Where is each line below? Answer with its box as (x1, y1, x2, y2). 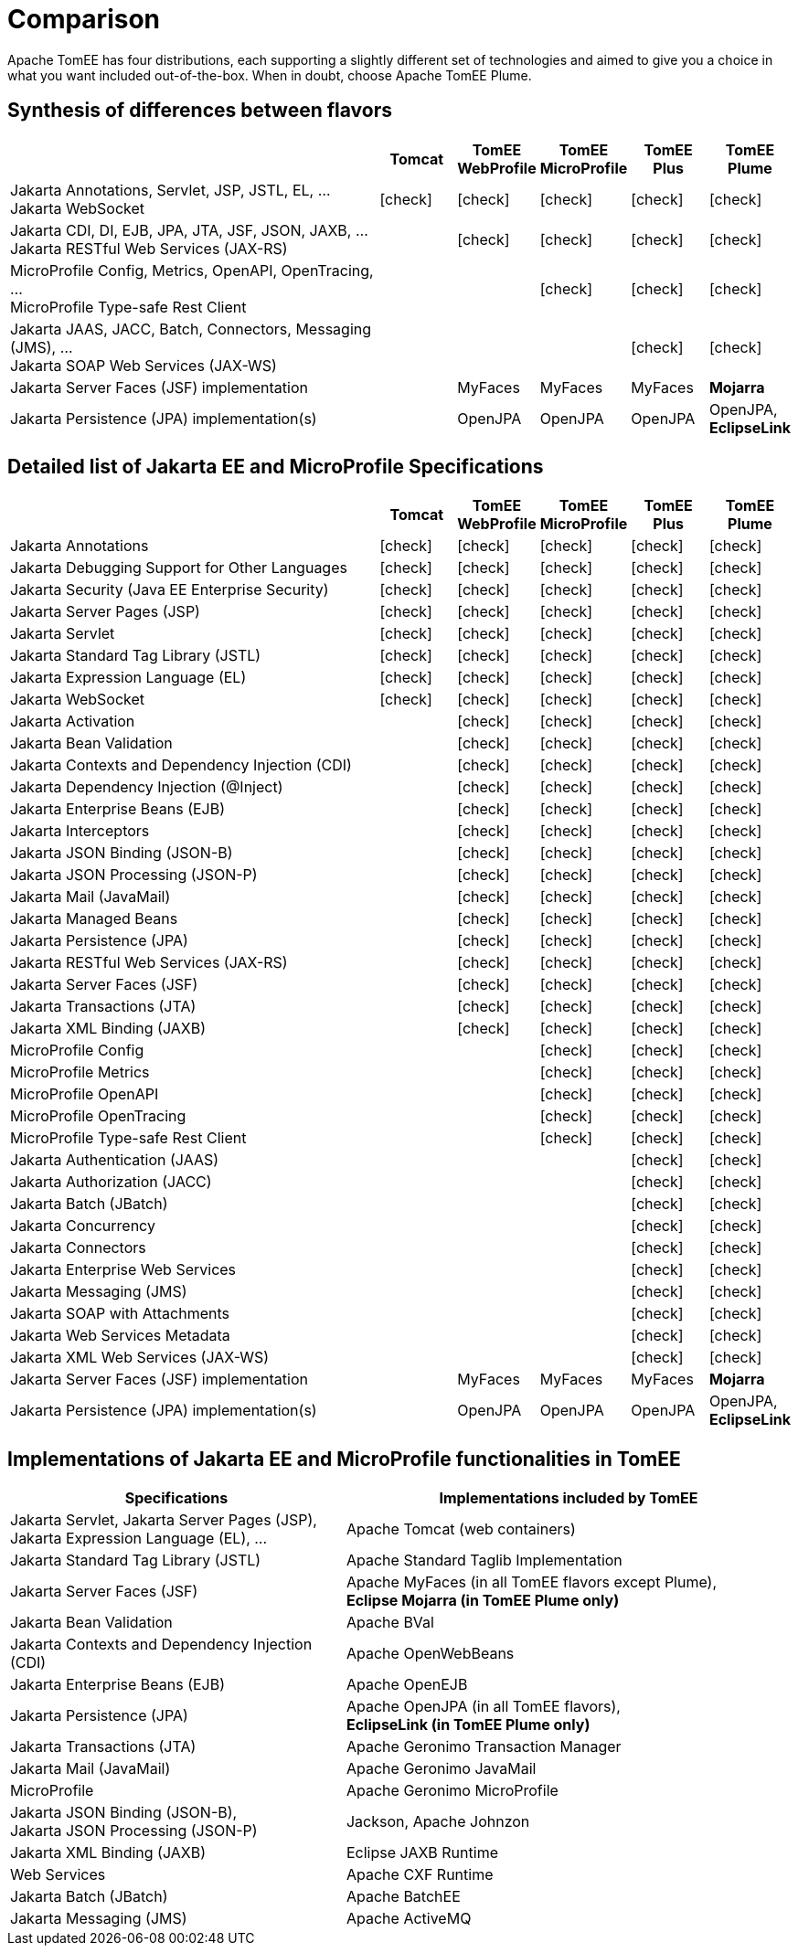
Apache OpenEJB (346, 1675, 468, 1694)
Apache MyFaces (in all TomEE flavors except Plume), (346, 1573, 718, 1592)
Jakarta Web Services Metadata (10, 1326, 230, 1345)
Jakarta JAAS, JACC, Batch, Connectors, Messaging (10, 319, 372, 338)
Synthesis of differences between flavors (7, 99, 393, 122)
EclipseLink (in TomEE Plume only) (346, 1715, 591, 1735)
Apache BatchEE (346, 1887, 461, 1906)
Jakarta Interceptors (10, 822, 150, 841)
